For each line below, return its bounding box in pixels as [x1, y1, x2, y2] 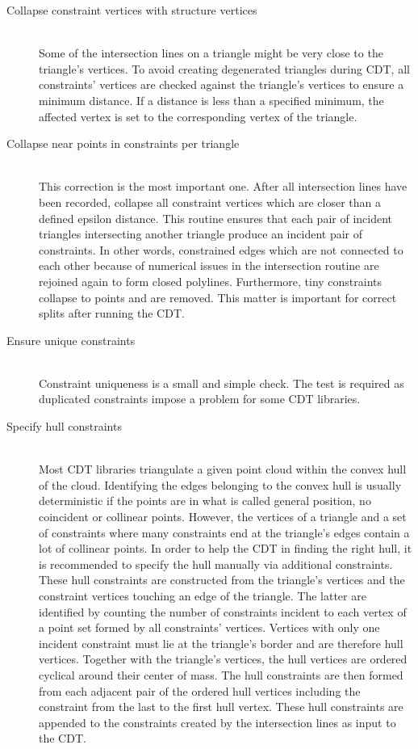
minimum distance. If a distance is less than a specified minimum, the [39, 91, 384, 108]
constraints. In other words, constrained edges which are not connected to [39, 241, 403, 258]
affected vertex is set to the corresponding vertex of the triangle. [39, 107, 357, 124]
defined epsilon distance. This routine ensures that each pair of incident [39, 209, 393, 226]
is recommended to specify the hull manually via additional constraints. [39, 555, 393, 572]
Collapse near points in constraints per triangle [6, 135, 240, 152]
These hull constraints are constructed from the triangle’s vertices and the [39, 571, 405, 588]
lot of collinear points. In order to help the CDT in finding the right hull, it [39, 540, 412, 557]
